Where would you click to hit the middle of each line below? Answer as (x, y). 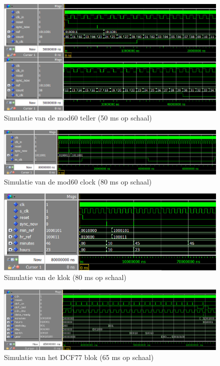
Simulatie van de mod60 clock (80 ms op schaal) (78, 181)
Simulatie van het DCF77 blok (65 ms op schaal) (79, 357)
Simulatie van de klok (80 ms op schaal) (65, 277)
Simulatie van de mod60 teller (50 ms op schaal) (78, 118)
